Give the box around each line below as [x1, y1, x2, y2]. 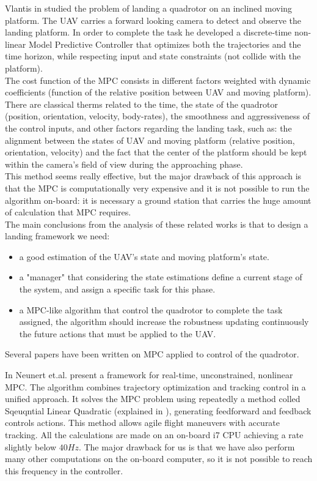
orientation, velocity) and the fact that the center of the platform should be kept [5, 146, 307, 158]
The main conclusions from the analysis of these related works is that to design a [5, 217, 308, 230]
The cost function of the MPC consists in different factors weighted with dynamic [5, 73, 311, 86]
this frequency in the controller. [5, 464, 123, 477]
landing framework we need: [5, 229, 110, 242]
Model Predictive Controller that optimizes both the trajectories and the [28, 37, 301, 50]
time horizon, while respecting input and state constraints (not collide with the [5, 50, 301, 62]
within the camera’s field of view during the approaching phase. [5, 157, 243, 170]
